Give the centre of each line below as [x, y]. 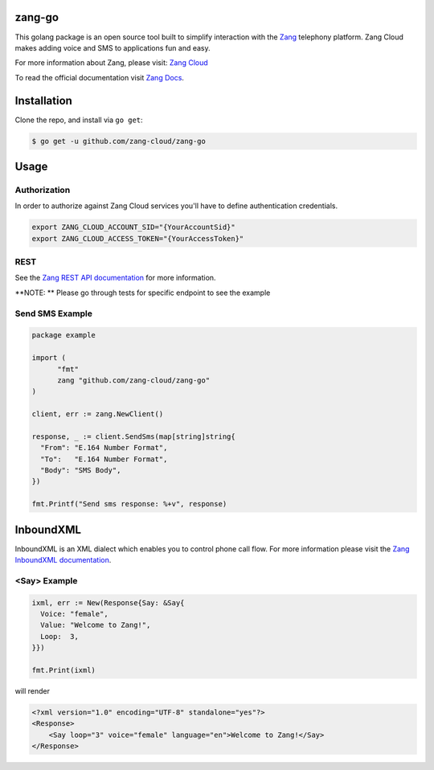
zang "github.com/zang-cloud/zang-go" [134, 380]
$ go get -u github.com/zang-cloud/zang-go [119, 141]
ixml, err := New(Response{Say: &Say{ [108, 602]
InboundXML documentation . [63, 560]
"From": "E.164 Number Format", [104, 448]
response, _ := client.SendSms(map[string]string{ [134, 436]
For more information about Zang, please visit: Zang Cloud [111, 63]
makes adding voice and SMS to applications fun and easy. [113, 47]
